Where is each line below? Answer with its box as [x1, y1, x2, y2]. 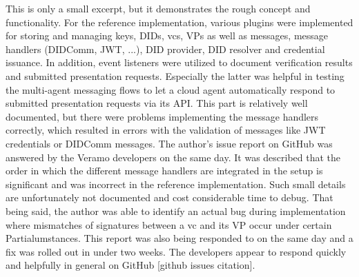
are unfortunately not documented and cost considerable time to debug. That [6, 190, 333, 205]
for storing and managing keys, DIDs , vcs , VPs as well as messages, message [6, 28, 329, 43]
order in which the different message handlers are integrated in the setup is [6, 163, 323, 178]
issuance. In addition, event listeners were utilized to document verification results [6, 55, 353, 70]
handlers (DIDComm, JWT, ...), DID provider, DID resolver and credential [6, 41, 325, 56]
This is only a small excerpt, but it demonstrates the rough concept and [6, 1, 311, 15]
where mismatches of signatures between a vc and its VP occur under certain [6, 217, 332, 232]
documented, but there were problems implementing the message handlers [6, 109, 319, 123]
